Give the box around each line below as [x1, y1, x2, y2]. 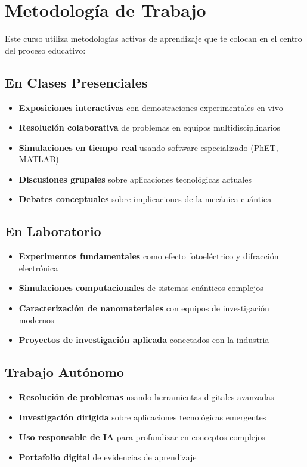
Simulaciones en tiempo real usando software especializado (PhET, [18, 141, 278, 153]
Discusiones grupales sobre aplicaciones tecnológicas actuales [18, 172, 252, 185]
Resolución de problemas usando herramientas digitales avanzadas [18, 391, 274, 403]
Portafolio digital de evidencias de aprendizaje [18, 450, 197, 463]
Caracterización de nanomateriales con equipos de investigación [18, 302, 269, 314]
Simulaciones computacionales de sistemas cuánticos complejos [18, 282, 263, 294]
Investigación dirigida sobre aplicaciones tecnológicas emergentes [18, 410, 266, 423]
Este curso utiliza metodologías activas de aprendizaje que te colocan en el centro [5, 32, 302, 45]
